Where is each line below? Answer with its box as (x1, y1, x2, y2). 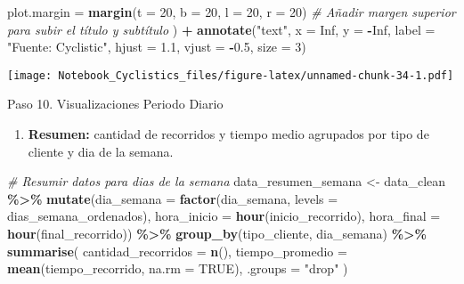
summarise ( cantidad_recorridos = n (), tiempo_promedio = (7, 241, 347, 260)
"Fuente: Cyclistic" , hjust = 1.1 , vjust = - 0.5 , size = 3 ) (7, 37, 306, 56)
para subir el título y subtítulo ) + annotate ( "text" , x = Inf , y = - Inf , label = (7, 20, 436, 38)
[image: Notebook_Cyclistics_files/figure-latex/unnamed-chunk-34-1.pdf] (7, 69, 454, 82)
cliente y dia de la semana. (28, 142, 174, 160)
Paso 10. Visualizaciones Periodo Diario (7, 94, 224, 113)
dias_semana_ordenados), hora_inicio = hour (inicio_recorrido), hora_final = (7, 207, 441, 225)
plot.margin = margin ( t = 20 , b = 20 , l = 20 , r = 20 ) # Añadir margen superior (7, 3, 456, 20)
